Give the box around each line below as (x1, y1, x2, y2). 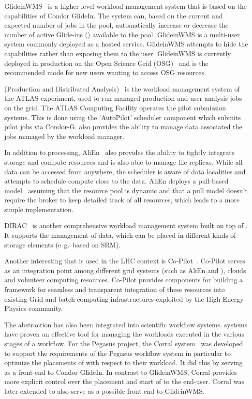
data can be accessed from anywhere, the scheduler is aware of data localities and (4, 166, 246, 176)
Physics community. (4, 303, 63, 313)
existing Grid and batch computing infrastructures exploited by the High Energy (4, 293, 244, 304)
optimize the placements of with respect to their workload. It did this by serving (4, 357, 243, 368)
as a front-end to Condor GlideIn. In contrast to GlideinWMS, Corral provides (4, 367, 237, 377)
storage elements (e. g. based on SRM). (4, 239, 120, 249)
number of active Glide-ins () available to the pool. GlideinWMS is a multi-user (4, 29, 240, 39)
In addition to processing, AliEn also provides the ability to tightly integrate (4, 147, 235, 157)
